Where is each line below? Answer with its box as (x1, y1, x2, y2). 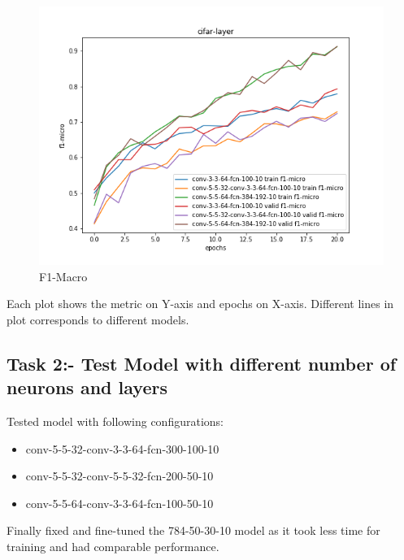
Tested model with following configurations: (7, 412, 224, 429)
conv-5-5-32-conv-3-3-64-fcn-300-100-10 (25, 440, 219, 457)
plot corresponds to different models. (7, 310, 189, 328)
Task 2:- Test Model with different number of (7, 350, 397, 376)
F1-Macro (39, 267, 88, 284)
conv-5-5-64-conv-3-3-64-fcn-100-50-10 (25, 494, 214, 511)
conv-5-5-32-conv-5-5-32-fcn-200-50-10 (25, 467, 214, 484)
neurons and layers (7, 375, 167, 400)
